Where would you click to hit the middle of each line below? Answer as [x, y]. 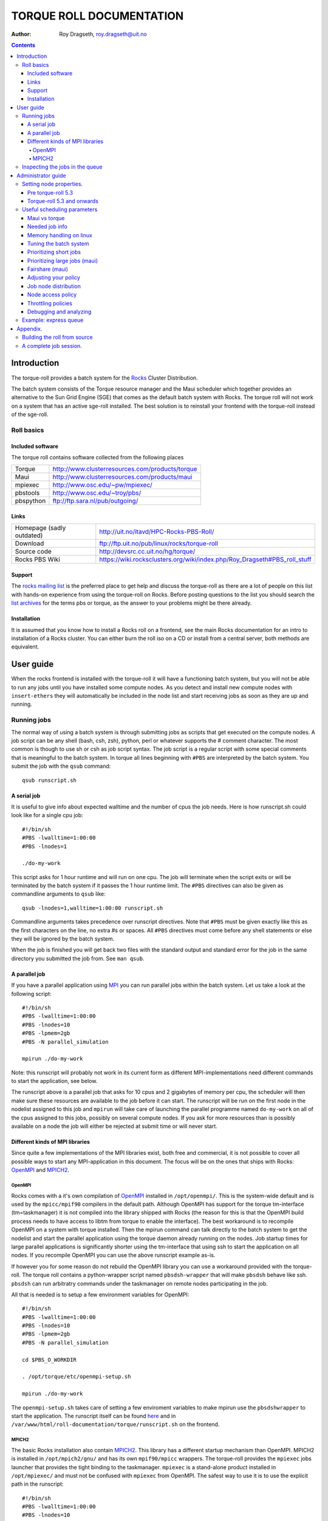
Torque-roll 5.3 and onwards [63, 201]
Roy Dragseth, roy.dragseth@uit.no [103, 34]
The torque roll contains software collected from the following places [97, 458]
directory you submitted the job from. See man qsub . [78, 958]
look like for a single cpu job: [47, 815]
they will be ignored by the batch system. [63, 939]
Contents [23, 45]
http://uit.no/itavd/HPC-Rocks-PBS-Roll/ [157, 532]
